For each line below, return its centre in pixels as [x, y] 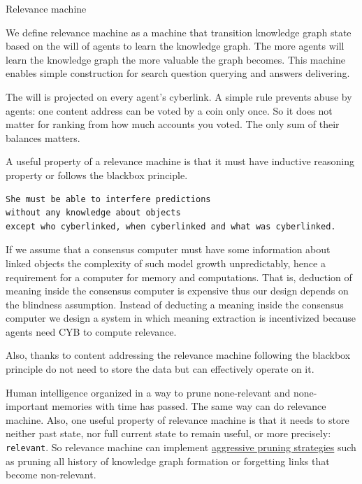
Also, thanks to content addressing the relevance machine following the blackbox [178, 355]
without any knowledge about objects [93, 213]
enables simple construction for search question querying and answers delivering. [178, 73]
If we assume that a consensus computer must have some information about [168, 249]
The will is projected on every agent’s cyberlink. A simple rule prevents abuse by [179, 96]
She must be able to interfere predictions [108, 199]
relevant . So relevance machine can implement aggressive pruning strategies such [181, 447]
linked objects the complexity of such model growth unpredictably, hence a [166, 263]
